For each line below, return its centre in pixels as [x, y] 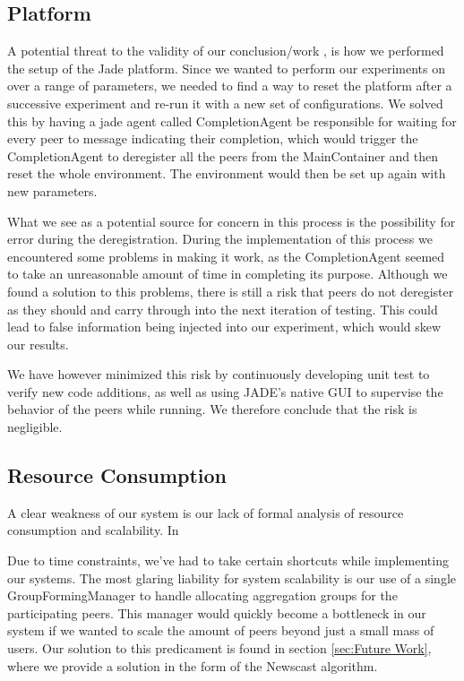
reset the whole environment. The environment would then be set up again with [227, 173]
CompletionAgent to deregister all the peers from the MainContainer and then [223, 155]
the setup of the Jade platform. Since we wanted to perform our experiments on [226, 68]
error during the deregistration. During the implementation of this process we [220, 239]
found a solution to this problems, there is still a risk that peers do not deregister [231, 291]
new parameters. [52, 190]
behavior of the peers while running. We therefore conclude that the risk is [212, 409]
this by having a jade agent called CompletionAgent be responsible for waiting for [232, 121]
